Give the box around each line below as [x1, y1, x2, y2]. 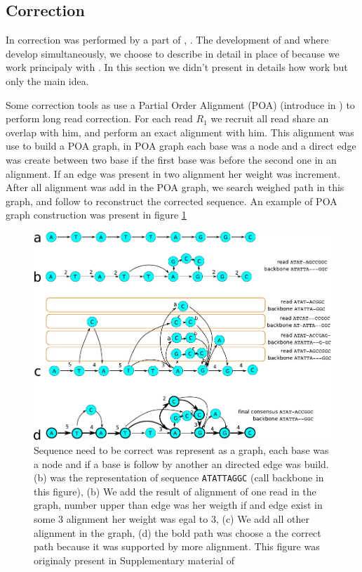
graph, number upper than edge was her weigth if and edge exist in [34, 498, 323, 512]
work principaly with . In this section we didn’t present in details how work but [6, 60, 348, 74]
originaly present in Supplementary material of [34, 552, 235, 567]
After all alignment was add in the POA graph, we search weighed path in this [6, 180, 344, 195]
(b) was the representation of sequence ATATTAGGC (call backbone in [34, 470, 324, 485]
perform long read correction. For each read [6, 111, 193, 126]
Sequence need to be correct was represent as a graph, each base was [34, 442, 329, 457]
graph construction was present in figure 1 [6, 207, 187, 222]
